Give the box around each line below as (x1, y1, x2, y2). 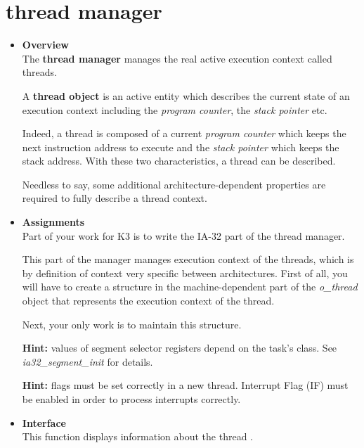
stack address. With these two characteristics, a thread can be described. (22, 153, 336, 168)
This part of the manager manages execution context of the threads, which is (22, 252, 354, 267)
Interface (22, 415, 66, 430)
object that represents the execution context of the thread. (22, 293, 275, 308)
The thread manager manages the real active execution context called (22, 51, 332, 65)
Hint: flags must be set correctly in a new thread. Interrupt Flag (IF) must (22, 378, 349, 392)
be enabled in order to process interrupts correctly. (22, 392, 241, 406)
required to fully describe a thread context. (22, 191, 207, 205)
